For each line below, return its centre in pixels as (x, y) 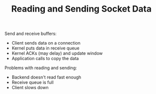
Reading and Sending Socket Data (81, 9)
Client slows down (30, 88)
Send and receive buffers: (31, 34)
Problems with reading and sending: (41, 68)
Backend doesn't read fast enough (46, 77)
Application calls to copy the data (45, 59)
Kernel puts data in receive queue (46, 48)
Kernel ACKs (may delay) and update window (57, 53)
